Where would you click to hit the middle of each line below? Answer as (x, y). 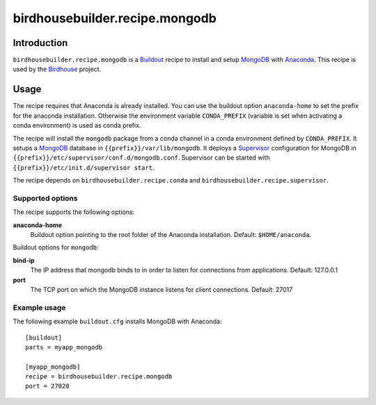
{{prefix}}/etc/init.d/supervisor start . (84, 167)
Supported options (45, 198)
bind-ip (24, 260)
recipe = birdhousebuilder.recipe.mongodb (99, 377)
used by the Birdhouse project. (57, 69)
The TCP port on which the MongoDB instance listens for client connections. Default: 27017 (162, 289)
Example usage (39, 307)
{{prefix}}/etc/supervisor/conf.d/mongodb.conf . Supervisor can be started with (142, 158)
